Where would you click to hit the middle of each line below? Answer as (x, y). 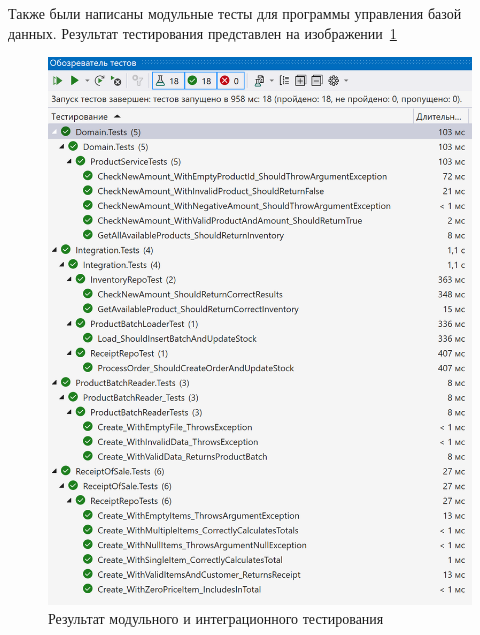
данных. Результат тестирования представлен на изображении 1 (202, 32)
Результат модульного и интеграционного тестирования (216, 618)
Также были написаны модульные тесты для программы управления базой (235, 13)
